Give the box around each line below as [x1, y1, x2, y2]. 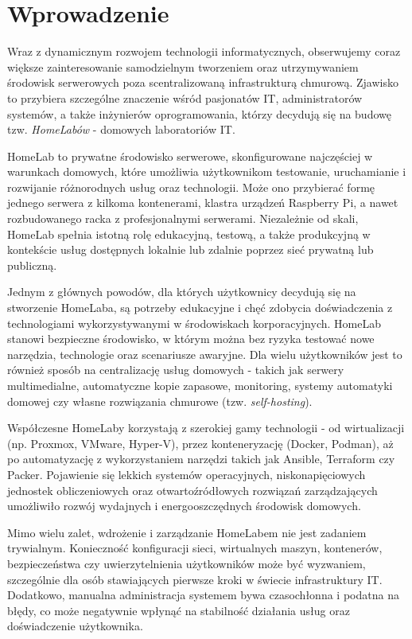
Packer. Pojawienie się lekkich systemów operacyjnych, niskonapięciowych [7, 466, 366, 482]
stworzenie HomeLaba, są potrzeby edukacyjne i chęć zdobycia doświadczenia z [7, 299, 393, 316]
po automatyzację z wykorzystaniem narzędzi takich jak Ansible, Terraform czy [7, 450, 395, 467]
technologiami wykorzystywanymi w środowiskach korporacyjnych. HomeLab [7, 314, 381, 331]
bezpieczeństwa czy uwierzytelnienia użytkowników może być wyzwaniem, [7, 555, 366, 571]
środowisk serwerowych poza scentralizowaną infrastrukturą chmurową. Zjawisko [7, 74, 398, 91]
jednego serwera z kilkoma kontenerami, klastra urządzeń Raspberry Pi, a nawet [7, 194, 398, 211]
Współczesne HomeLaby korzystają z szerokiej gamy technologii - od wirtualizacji [7, 419, 405, 436]
